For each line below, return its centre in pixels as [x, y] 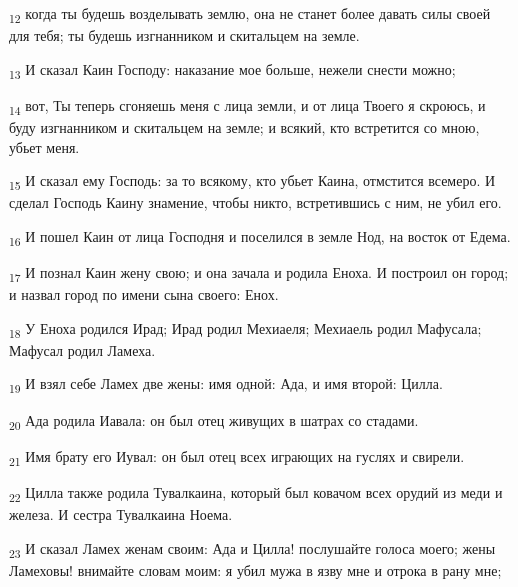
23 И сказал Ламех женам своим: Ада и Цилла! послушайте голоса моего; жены [252, 549]
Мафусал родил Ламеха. [82, 349]
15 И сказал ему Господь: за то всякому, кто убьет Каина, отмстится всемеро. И [252, 181]
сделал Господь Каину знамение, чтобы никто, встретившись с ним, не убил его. [255, 202]
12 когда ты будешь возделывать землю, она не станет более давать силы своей [250, 14]
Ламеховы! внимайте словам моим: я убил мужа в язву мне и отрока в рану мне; [255, 569]
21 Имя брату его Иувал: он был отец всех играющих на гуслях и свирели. [237, 457]
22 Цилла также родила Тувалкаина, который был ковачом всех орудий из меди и [256, 493]
